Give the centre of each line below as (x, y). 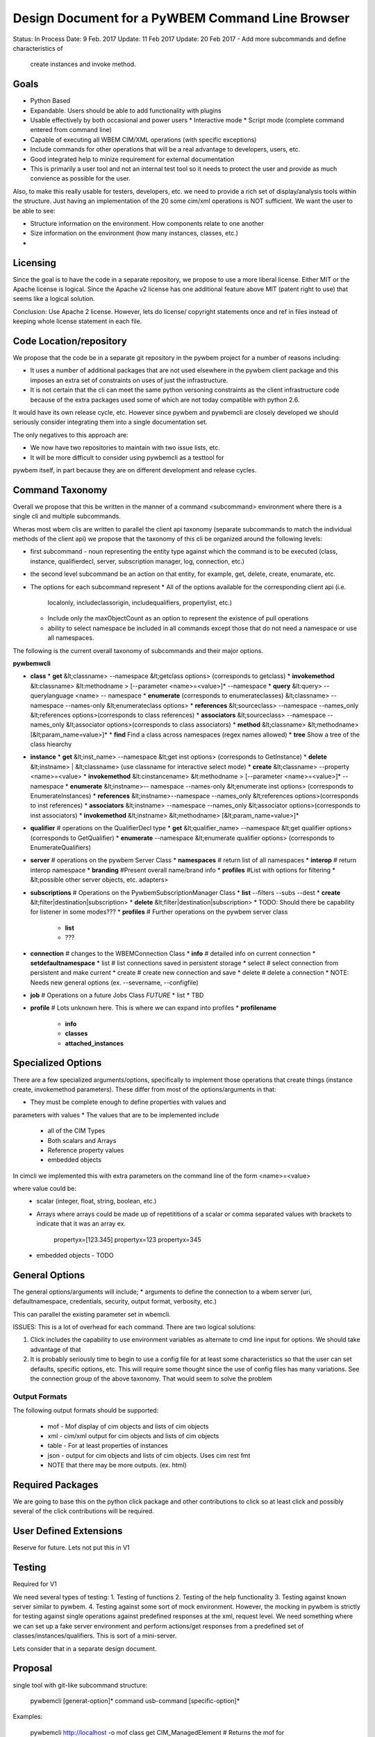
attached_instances (94, 1043)
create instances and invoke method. (83, 64)
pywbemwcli (32, 663)
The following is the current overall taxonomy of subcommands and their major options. (138, 650)
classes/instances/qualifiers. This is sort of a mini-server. (95, 1636)
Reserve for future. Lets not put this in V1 (71, 1548)
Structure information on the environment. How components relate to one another (147, 223)
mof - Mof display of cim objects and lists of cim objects (128, 1426)
